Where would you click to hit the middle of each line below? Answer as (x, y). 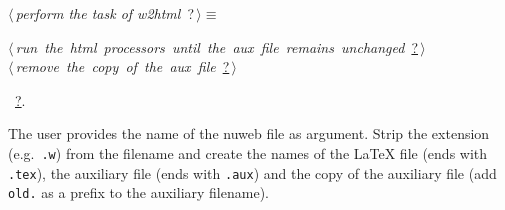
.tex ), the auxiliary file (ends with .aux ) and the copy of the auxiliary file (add (252, 172)
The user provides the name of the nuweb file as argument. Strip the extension (249, 133)
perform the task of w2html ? (104, 13)
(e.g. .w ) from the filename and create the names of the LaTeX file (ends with (248, 152)
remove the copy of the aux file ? (122, 66)
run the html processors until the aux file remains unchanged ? (217, 46)
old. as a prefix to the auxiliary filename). (138, 192)
